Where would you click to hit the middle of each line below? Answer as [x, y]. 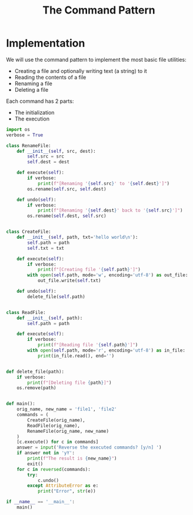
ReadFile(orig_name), [54, 426]
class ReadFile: [26, 312]
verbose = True [25, 135]
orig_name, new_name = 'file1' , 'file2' [67, 409]
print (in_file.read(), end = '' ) [76, 356]
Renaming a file [34, 83]
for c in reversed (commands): [54, 469]
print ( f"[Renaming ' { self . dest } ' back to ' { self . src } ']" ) [110, 210]
